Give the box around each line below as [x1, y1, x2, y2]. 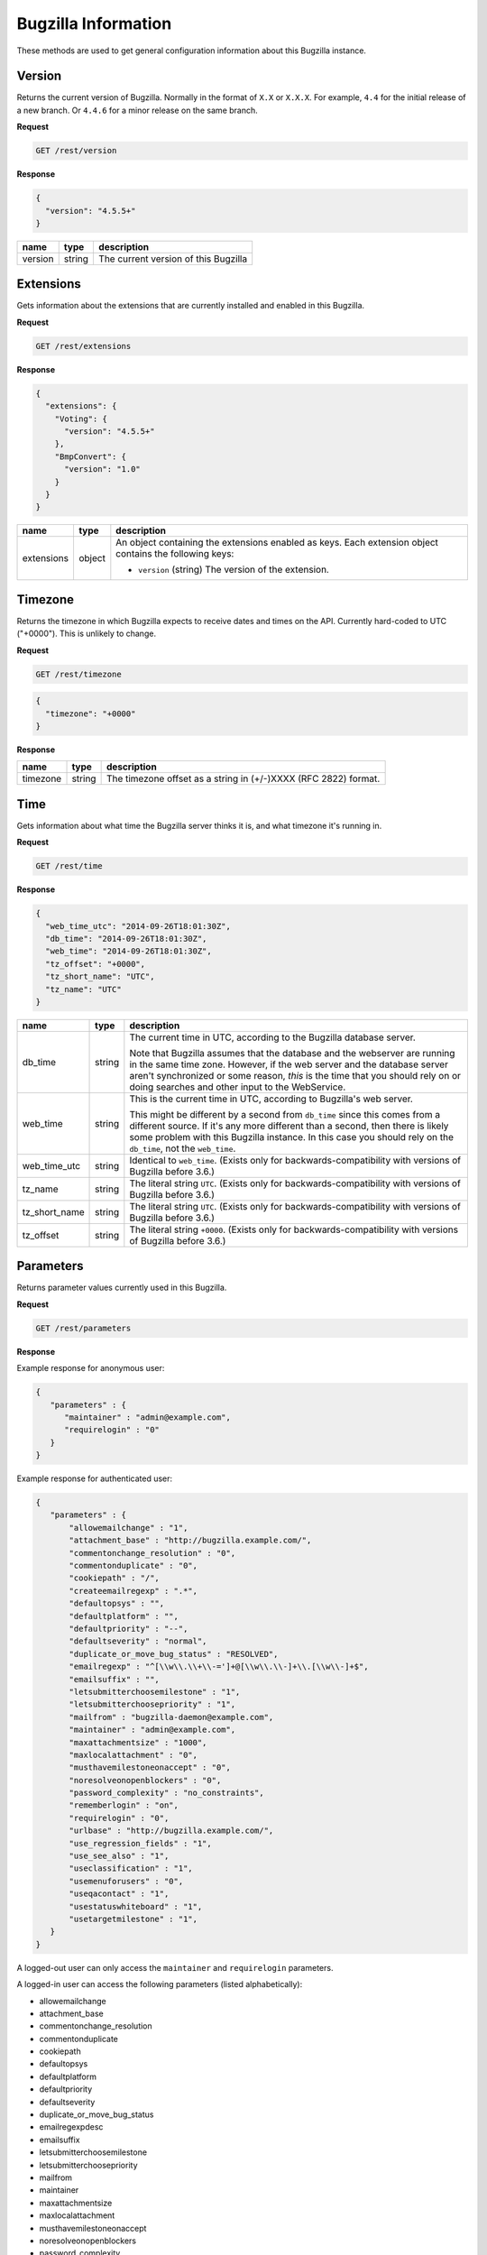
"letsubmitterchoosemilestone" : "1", [69, 1687, 241, 1697]
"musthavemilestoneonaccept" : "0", [69, 1763, 232, 1772]
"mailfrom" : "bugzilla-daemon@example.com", [69, 1712, 274, 1722]
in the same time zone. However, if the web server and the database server [129, 1058, 448, 1071]
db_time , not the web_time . [129, 1142, 236, 1155]
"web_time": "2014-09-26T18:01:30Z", [45, 946, 212, 956]
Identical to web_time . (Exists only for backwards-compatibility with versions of [129, 1154, 462, 1166]
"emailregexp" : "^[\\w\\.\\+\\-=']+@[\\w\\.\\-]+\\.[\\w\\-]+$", [69, 1661, 369, 1672]
